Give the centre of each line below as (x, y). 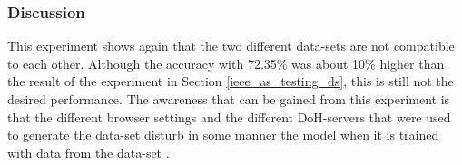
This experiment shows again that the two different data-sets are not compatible (231, 46)
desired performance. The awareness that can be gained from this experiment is (229, 99)
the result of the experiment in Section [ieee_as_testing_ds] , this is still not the (231, 81)
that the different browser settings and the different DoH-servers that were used (229, 116)
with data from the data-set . (88, 152)
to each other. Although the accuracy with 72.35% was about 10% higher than (226, 63)
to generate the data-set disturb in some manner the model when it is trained (223, 135)
